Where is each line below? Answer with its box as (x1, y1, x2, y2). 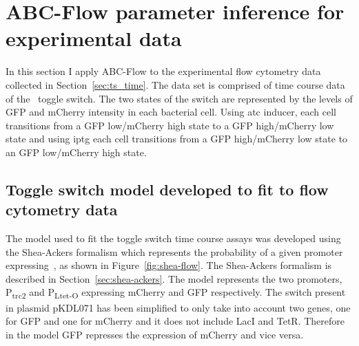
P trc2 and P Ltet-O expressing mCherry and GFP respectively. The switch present (6, 285, 346, 301)
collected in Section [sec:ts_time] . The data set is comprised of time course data (6, 77, 345, 91)
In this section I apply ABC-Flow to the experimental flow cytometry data (6, 64, 321, 78)
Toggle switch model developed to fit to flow (6, 178, 329, 199)
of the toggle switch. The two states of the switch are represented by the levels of (6, 91, 353, 105)
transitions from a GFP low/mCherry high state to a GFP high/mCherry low (6, 118, 334, 132)
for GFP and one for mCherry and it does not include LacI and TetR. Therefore (6, 314, 345, 328)
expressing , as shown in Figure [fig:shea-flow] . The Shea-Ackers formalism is (6, 258, 332, 272)
